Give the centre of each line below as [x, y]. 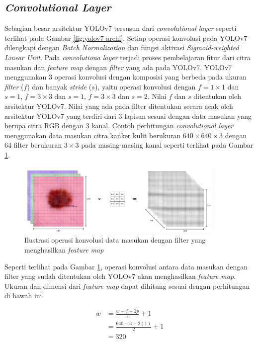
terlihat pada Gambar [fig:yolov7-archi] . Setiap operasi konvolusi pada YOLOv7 [126, 38]
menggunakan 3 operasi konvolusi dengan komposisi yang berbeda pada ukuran [126, 77]
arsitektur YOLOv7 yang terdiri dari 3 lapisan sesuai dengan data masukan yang [128, 116]
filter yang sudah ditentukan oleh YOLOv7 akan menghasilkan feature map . [120, 276]
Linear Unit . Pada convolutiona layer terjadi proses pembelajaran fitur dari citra [128, 57]
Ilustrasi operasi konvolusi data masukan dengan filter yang [115, 240]
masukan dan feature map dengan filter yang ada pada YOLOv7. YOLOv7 [118, 67]
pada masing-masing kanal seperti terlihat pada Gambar [167, 145]
